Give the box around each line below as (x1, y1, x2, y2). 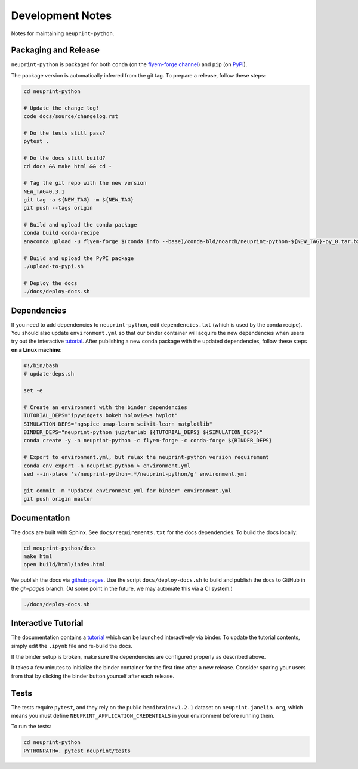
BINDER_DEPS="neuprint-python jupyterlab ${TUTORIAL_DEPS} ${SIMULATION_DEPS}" (23, 429, 263, 435)
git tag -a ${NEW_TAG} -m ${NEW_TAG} (23, 196, 134, 203)
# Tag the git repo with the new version (23, 179, 147, 187)
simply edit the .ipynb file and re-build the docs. (11, 642, 132, 649)
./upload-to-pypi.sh (23, 263, 84, 270)
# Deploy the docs (23, 280, 78, 286)
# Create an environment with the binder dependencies (23, 404, 187, 411)
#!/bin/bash (23, 362, 59, 369)
